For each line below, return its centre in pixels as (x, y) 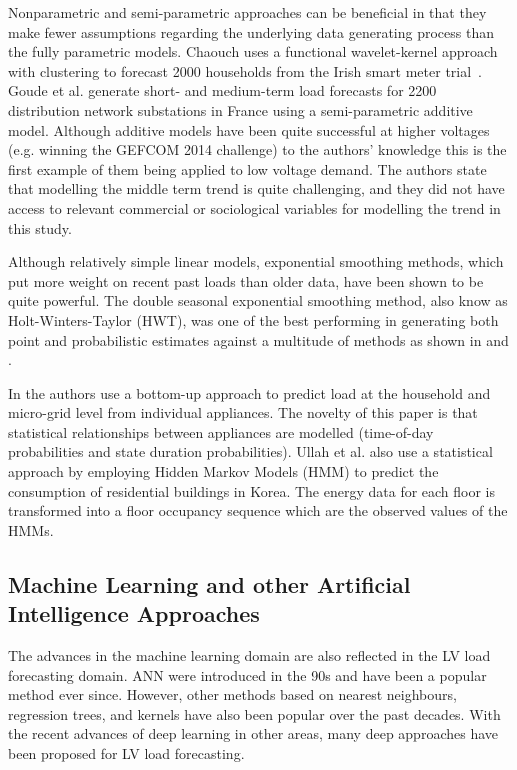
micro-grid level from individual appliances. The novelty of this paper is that (243, 412)
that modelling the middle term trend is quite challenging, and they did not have (256, 188)
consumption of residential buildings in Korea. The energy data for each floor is (252, 490)
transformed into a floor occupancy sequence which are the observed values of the (258, 510)
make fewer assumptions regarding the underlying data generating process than (251, 31)
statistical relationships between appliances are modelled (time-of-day (221, 431)
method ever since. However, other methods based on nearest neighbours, (232, 694)
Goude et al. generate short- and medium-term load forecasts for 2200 (222, 90)
